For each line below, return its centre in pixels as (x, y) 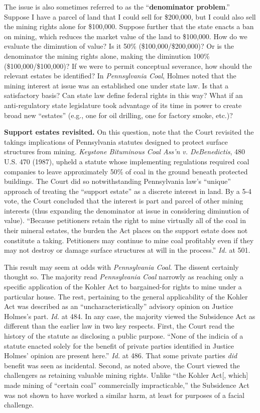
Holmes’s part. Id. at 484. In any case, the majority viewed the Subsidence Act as (130, 316)
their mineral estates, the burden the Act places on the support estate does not (126, 230)
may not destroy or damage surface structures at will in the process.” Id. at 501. (127, 250)
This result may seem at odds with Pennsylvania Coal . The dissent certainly (121, 267)
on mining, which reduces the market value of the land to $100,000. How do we (126, 36)
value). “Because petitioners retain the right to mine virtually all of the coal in (125, 220)
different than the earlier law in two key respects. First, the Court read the (119, 326)
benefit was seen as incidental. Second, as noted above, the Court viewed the (122, 365)
